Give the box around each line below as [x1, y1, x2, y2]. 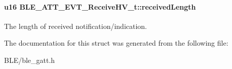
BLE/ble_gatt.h [4, 54, 55, 65]
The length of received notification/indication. [4, 20, 147, 31]
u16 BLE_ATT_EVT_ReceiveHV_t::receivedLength [4, 1, 196, 12]
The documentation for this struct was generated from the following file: [4, 38, 228, 48]
